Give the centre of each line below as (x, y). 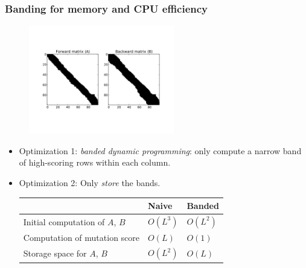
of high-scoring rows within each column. (95, 162)
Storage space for (55, 253)
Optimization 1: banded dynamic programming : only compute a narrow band (160, 150)
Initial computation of (64, 222)
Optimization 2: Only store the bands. (90, 182)
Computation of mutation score (81, 238)
